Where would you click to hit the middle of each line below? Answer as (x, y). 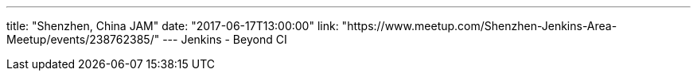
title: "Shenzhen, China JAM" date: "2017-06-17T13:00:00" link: (173, 26)
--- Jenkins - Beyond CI (225, 39)
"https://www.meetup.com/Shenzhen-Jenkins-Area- (479, 26)
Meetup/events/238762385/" (83, 39)
